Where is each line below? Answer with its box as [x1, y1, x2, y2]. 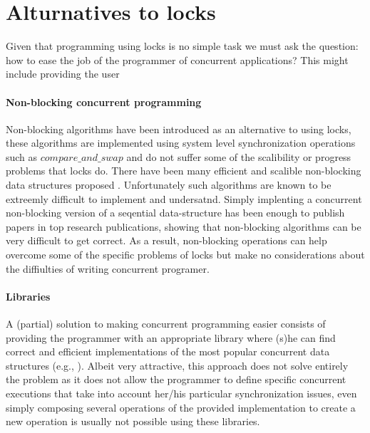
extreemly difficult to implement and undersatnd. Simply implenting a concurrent [6, 191, 362, 206]
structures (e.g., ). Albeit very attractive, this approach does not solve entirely [6, 358, 349, 372]
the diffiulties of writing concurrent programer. [6, 261, 210, 276]
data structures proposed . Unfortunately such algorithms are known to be [6, 177, 332, 192]
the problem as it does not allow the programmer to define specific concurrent [6, 372, 346, 387]
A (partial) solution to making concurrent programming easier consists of [6, 316, 326, 331]
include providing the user [6, 66, 120, 81]
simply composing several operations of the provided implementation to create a [6, 400, 356, 414]
